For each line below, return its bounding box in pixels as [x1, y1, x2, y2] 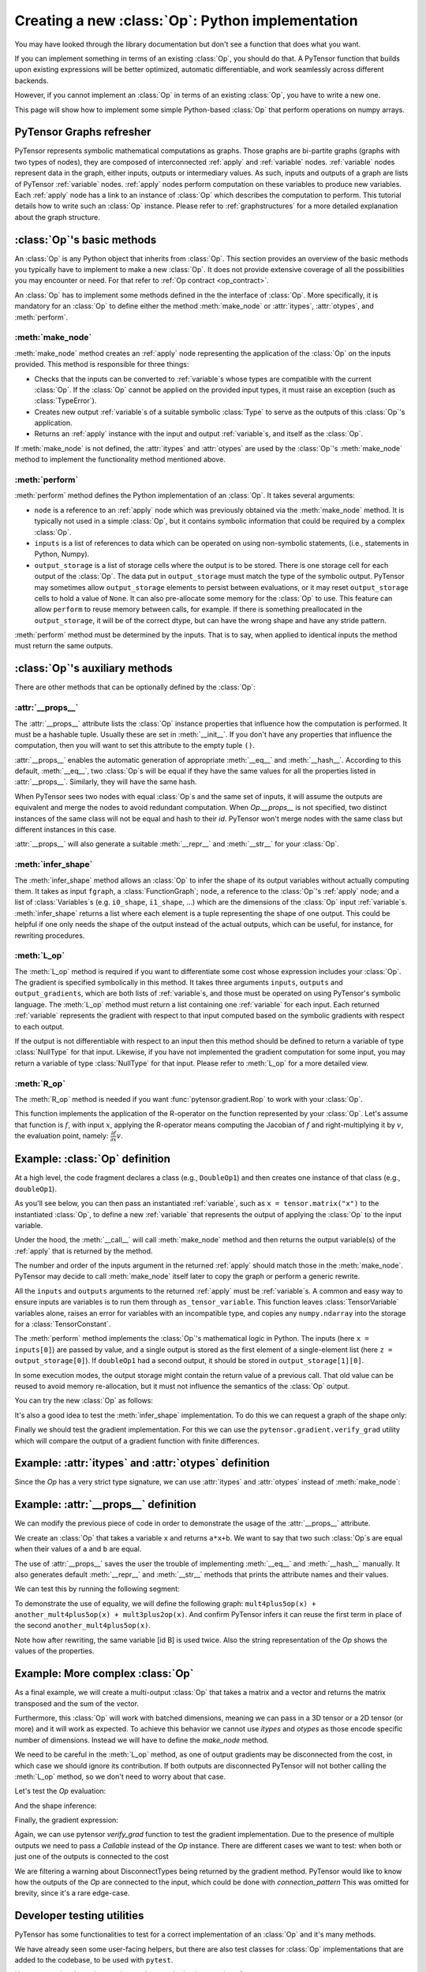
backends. [14, 76, 49, 85]
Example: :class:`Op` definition [14, 1152, 171, 1166]
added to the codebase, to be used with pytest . [14, 1955, 174, 1965]
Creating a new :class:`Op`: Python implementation [14, 12, 358, 29]
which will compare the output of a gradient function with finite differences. [14, 1436, 260, 1445]
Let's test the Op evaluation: [14, 1787, 106, 1796]
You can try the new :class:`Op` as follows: [14, 1396, 154, 1406]
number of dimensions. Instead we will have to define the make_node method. [14, 1735, 269, 1745]
